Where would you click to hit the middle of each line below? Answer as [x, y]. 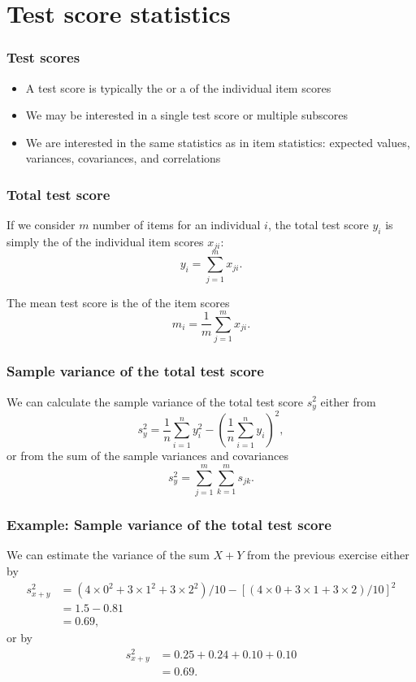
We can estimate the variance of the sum [108, 555]
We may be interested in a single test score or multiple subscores [186, 115]
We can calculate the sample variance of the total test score [155, 401]
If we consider [41, 225]
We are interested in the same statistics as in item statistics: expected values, [218, 142]
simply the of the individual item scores [105, 241]
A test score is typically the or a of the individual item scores [178, 87]
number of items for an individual [177, 225]
